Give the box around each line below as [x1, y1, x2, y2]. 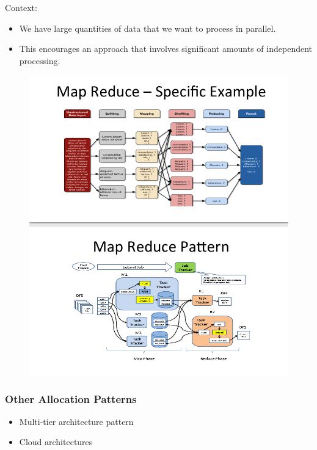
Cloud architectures [19, 435, 93, 448]
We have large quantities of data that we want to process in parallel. [19, 21, 276, 34]
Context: [5, 1, 37, 13]
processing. [19, 54, 60, 67]
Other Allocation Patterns [5, 391, 137, 406]
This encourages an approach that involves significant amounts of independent [19, 42, 313, 55]
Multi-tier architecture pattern [19, 415, 134, 427]
